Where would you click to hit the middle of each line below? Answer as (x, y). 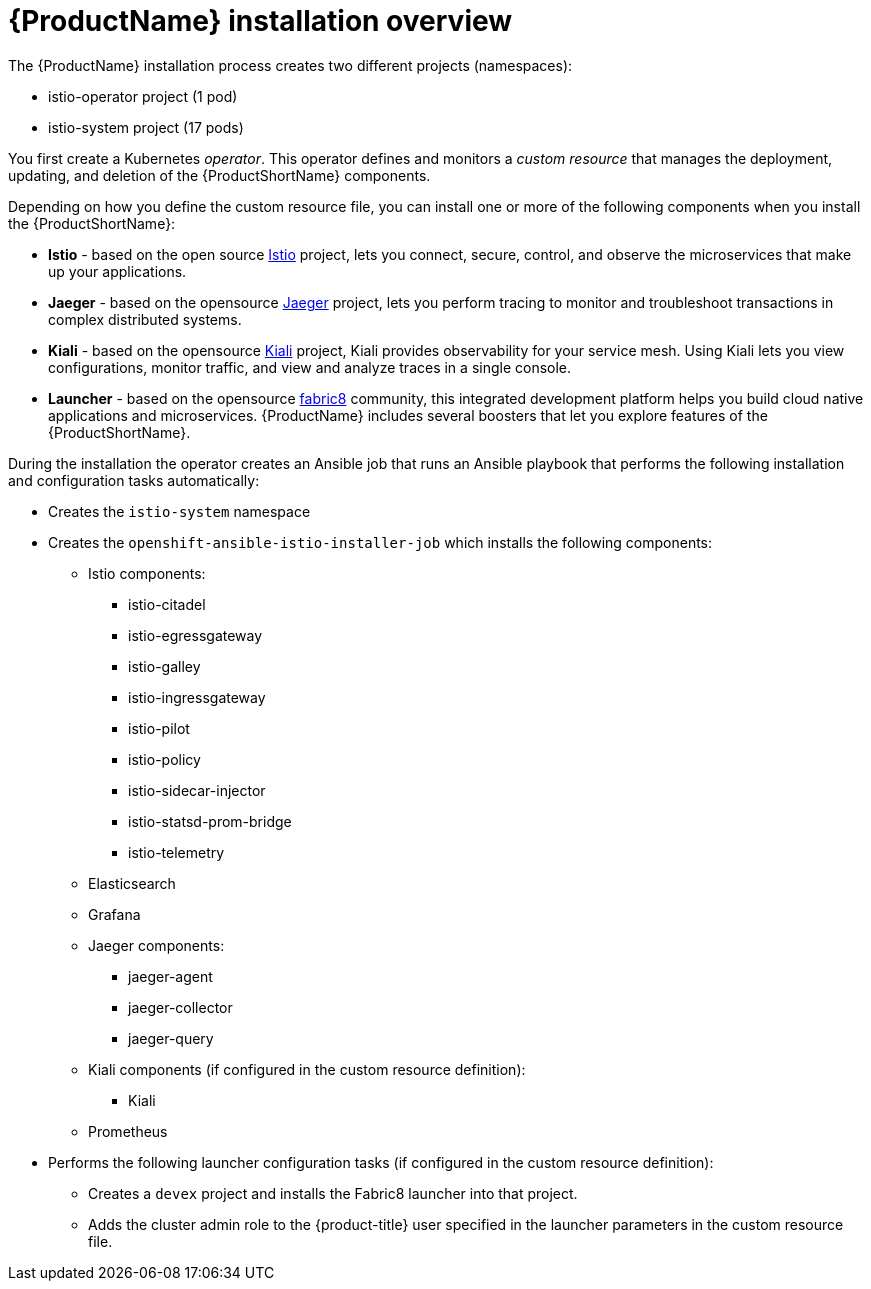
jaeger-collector (180, 1007)
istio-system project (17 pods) (146, 127)
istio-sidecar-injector (197, 790)
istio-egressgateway (195, 635)
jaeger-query (171, 1038)
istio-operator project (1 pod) (143, 96)
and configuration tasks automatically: (134, 480)
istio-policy (164, 759)
